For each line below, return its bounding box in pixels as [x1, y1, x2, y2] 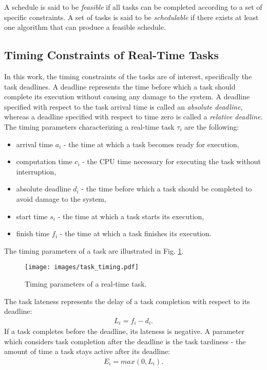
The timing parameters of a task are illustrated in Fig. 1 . [4, 245, 184, 256]
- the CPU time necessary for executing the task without [82, 156, 261, 167]
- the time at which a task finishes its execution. [60, 228, 212, 239]
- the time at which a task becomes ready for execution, [63, 138, 239, 149]
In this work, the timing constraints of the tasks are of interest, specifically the [4, 71, 252, 81]
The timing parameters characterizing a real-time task [4, 121, 175, 132]
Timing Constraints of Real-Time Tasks [4, 47, 219, 63]
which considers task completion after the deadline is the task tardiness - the [4, 336, 246, 346]
